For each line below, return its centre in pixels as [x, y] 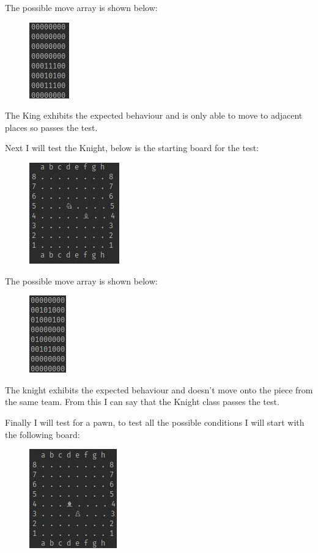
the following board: [43, 434]
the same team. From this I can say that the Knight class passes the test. [142, 402]
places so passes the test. [51, 127]
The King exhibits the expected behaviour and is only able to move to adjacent [154, 115]
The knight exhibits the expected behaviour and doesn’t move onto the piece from [159, 389]
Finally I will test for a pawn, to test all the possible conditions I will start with [155, 422]
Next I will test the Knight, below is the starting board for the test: [132, 148]
